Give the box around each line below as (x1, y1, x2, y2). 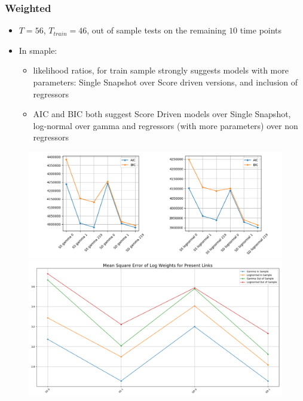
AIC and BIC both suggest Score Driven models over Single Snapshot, (33, 108, 291, 120)
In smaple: (19, 44, 57, 56)
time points (240, 24, 282, 36)
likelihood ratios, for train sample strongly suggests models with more (33, 64, 289, 76)
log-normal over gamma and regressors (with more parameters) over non (33, 119, 298, 131)
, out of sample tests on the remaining (87, 24, 227, 36)
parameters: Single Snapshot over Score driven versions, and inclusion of (33, 76, 298, 88)
